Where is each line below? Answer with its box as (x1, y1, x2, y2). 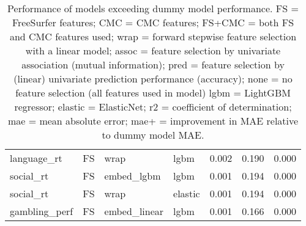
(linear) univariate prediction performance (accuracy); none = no (13, 71, 293, 86)
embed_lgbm (104, 169, 161, 183)
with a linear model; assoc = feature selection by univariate (25, 43, 281, 57)
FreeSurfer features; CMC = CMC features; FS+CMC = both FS (12, 15, 294, 29)
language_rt (10, 151, 62, 165)
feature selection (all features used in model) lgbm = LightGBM (15, 86, 291, 100)
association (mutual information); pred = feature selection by (21, 57, 285, 71)
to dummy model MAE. (102, 128, 204, 142)
